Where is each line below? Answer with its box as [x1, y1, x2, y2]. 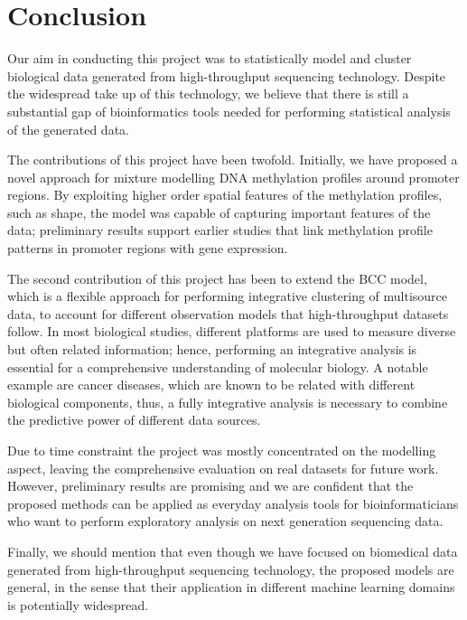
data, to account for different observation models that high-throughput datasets [7, 304, 449, 323]
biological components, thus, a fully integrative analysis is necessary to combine [7, 392, 448, 411]
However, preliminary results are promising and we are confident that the [7, 476, 414, 495]
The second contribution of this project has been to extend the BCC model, [7, 268, 427, 287]
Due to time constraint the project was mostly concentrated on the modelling [7, 441, 436, 459]
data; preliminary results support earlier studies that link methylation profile [7, 221, 433, 240]
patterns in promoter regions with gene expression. [7, 239, 288, 258]
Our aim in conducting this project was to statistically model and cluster [7, 49, 412, 68]
